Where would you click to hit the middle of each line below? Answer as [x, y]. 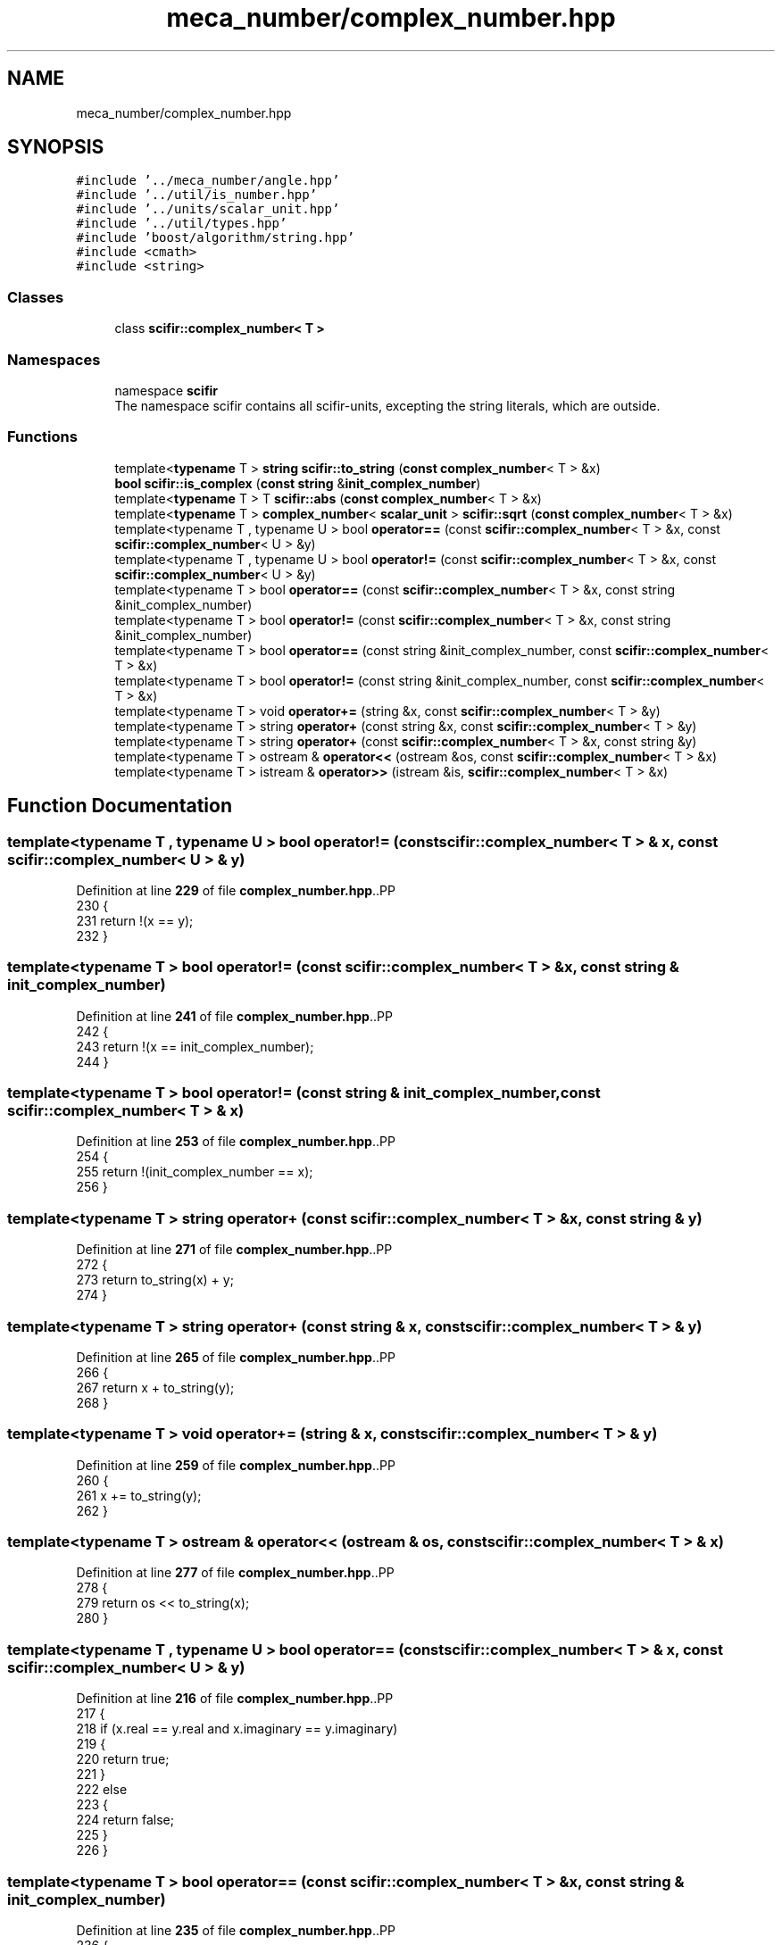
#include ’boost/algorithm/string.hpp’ [216, 238]
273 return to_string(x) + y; [155, 1280]
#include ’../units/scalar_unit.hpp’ [208, 209]
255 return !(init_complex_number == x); [195, 1172]
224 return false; [125, 1820]
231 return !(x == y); [135, 920]
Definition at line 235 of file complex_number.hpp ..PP [236, 1930]
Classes [36, 297]
